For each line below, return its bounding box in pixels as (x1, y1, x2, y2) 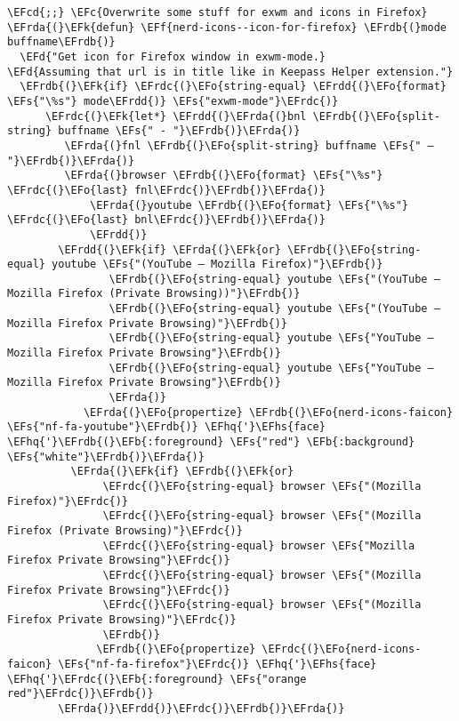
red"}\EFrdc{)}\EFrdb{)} (7, 687, 154, 701)
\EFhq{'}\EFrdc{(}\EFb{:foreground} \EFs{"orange (7, 672, 307, 685)
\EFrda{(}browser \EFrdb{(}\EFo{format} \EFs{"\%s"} (64, 169, 383, 182)
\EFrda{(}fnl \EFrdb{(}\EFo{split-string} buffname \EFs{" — (64, 139, 434, 152)
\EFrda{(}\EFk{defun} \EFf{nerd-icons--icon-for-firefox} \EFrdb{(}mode (7, 20, 447, 34)
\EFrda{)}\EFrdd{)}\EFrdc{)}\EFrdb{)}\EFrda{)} (58, 701, 345, 715)
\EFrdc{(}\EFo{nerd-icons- (262, 643, 422, 656)
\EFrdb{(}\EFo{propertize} (96, 643, 256, 656)
